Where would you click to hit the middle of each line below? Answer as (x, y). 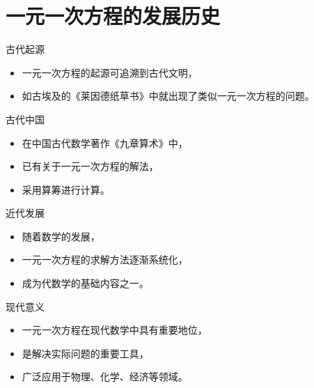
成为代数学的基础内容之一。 (85, 283)
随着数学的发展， (61, 236)
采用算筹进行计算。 (66, 189)
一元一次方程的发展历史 (113, 16)
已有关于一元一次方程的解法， (90, 166)
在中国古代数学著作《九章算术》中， (105, 142)
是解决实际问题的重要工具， (85, 353)
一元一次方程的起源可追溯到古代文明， (110, 72)
